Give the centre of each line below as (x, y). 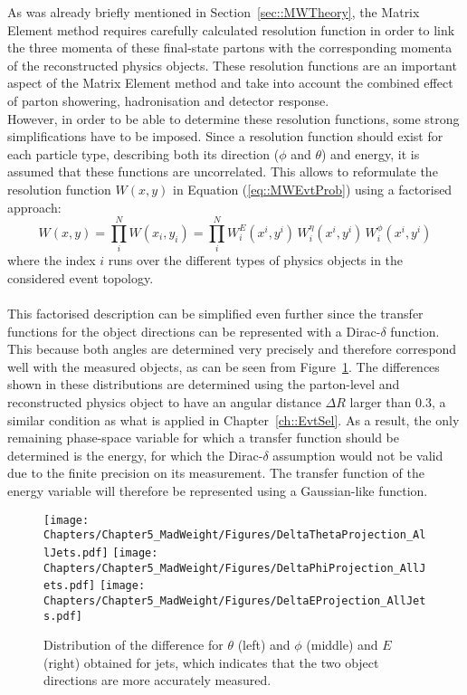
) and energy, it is (370, 153)
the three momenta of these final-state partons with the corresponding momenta (230, 48)
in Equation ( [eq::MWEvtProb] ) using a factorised (313, 189)
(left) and (264, 645)
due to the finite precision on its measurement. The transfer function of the (216, 473)
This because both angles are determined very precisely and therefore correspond (232, 349)
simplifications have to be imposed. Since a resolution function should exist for (225, 136)
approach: (34, 207)
